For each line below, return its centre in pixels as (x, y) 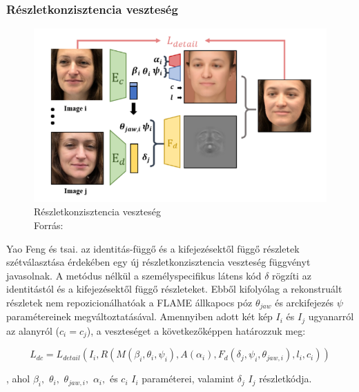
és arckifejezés (304, 302)
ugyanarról (331, 316)
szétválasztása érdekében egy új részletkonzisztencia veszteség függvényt (158, 262)
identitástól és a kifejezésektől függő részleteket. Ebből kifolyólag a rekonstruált (174, 289)
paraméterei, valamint (188, 379)
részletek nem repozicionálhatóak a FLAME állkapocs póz (129, 302)
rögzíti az (292, 275)
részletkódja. (285, 379)
